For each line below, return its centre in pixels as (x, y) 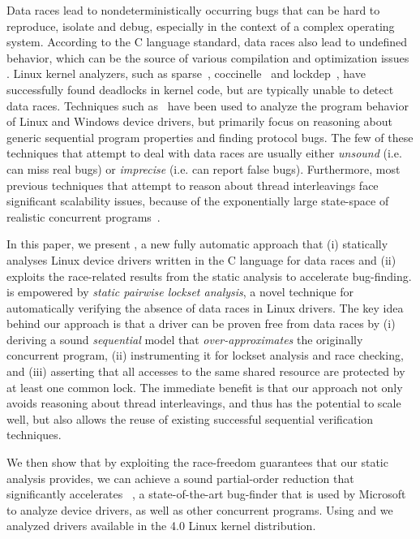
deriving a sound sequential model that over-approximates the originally (185, 339)
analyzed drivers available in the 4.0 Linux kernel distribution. (161, 526)
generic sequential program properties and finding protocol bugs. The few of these (210, 137)
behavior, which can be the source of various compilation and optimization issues (208, 57)
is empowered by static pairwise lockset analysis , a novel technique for (180, 292)
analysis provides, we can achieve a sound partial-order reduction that (180, 478)
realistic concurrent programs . (84, 216)
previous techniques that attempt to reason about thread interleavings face (193, 185)
